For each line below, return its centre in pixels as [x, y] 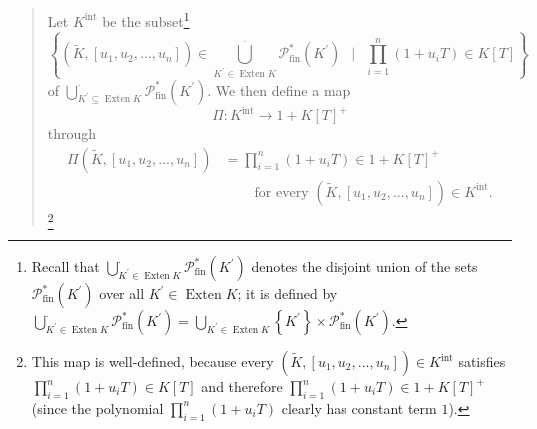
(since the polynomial [97, 407]
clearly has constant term [359, 407]
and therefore [242, 386]
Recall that [65, 266]
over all [122, 293]
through [72, 133]
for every [281, 192]
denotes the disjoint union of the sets [364, 266]
